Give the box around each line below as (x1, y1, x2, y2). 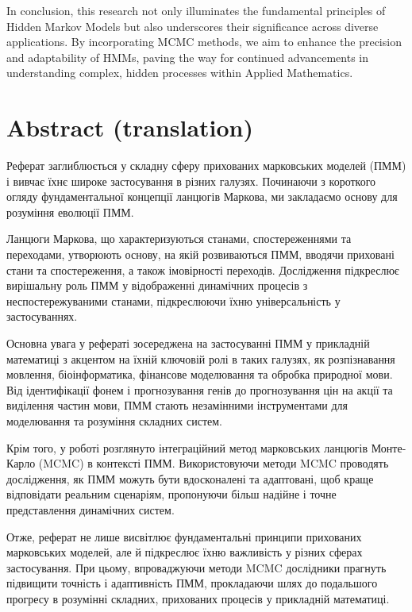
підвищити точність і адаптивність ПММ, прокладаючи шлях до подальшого (6, 575, 378, 591)
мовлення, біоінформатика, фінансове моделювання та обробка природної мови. (6, 366, 393, 383)
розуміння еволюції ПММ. (6, 203, 134, 220)
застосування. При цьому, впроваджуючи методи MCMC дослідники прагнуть (6, 559, 387, 575)
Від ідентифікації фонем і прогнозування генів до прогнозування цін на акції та (6, 381, 393, 398)
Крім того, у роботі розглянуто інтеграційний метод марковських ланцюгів (6, 439, 368, 456)
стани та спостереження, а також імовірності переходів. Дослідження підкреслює (6, 261, 399, 278)
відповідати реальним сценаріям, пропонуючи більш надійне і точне (6, 486, 337, 502)
